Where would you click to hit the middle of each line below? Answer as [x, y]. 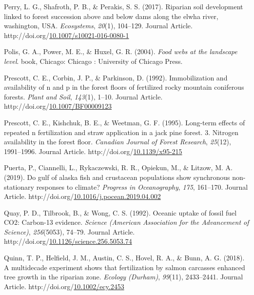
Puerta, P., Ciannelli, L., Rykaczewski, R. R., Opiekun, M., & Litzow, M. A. [118, 167]
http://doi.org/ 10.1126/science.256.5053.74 [68, 241]
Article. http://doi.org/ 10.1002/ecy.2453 [64, 286]
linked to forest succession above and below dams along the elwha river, [111, 16]
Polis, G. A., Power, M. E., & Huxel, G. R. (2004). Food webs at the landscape [121, 51]
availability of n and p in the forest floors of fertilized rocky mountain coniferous [124, 87]
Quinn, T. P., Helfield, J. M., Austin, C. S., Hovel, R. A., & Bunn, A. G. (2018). [124, 258]
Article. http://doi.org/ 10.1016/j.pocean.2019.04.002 [82, 196]
